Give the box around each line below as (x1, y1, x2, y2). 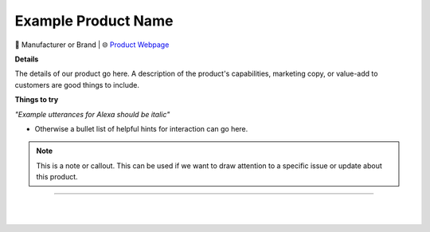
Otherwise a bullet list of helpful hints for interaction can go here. (34, 124, 248, 133)
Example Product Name (14, 12, 174, 29)
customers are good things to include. (14, 80, 139, 89)
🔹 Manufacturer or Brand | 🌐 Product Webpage (14, 40, 170, 49)
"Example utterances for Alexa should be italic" (14, 109, 170, 119)
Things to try (14, 95, 59, 104)
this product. (36, 172, 79, 182)
